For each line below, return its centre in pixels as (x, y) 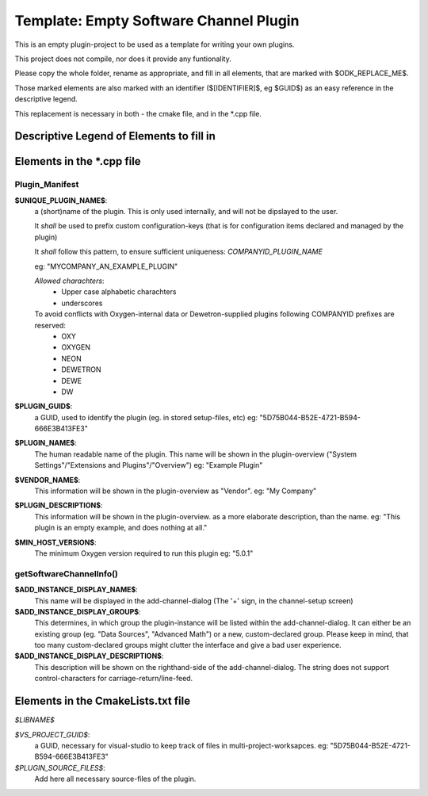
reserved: (50, 325)
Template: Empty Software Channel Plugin (157, 21)
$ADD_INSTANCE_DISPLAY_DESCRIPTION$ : (89, 656)
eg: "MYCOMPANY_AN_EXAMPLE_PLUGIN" (106, 266)
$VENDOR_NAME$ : (48, 480)
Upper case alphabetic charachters (119, 292)
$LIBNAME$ (35, 720)
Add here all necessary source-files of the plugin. (115, 779)
